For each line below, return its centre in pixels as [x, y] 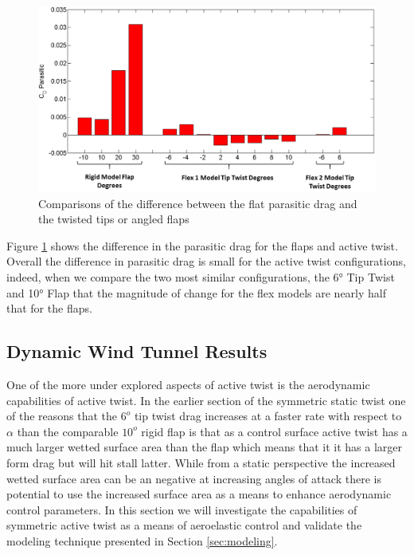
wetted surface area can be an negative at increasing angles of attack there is [194, 478]
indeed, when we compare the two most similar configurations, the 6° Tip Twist [201, 277]
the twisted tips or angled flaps [114, 219]
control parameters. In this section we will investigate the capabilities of [182, 509]
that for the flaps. [49, 308]
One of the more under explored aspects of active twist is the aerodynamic [188, 385]
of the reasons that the [62, 416]
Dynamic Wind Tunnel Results [137, 351]
